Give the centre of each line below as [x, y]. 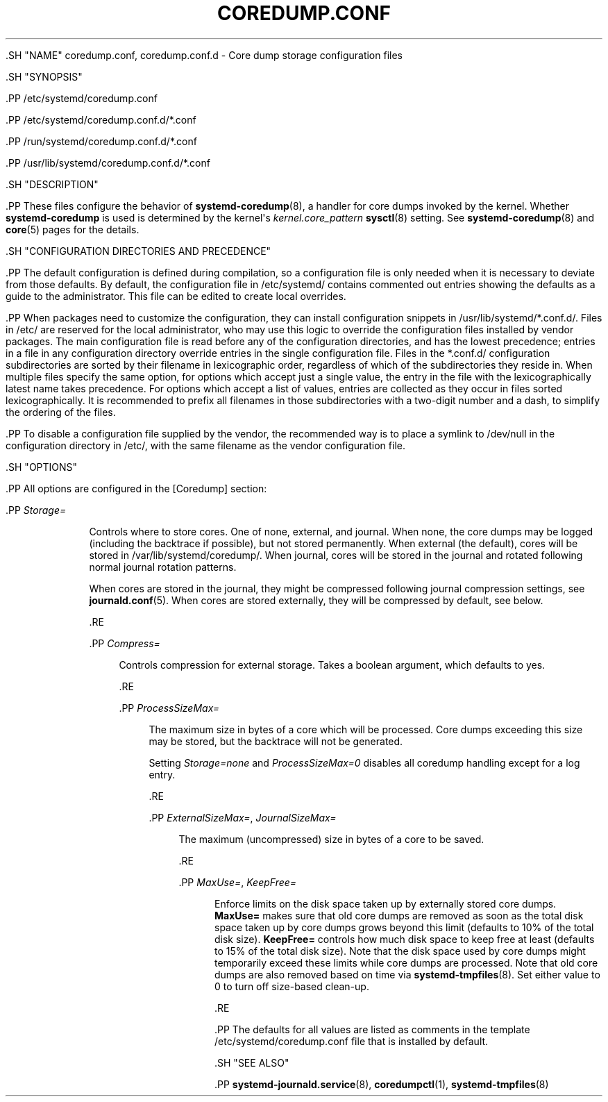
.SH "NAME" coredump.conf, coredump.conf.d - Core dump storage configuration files [204, 55]
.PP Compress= [125, 643]
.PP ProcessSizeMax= [169, 708]
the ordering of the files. [61, 412]
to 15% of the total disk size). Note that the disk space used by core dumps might [400, 951]
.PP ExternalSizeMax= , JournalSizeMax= [243, 817]
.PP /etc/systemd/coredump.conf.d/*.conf [101, 119]
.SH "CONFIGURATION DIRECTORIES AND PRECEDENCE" [138, 251]
